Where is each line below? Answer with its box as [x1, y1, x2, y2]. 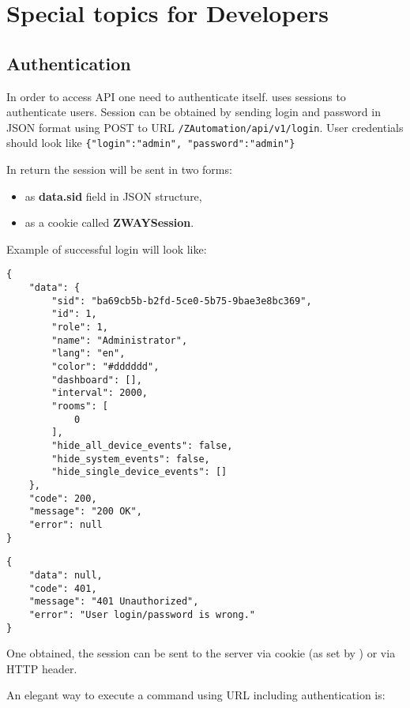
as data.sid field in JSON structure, [24, 187, 202, 204]
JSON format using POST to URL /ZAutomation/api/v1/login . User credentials [6, 119, 404, 135]
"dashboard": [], [51, 374, 142, 386]
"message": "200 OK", [28, 506, 142, 518]
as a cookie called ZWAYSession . [24, 214, 194, 231]
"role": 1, [51, 322, 108, 333]
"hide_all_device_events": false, [51, 439, 233, 451]
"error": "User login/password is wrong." [28, 608, 255, 620]
